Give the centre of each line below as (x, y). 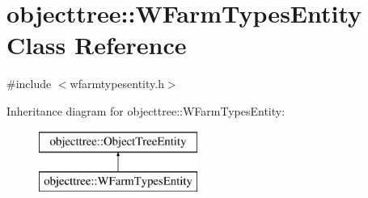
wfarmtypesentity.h (117, 84)
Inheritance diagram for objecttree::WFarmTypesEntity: (146, 110)
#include (29, 84)
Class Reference (97, 45)
